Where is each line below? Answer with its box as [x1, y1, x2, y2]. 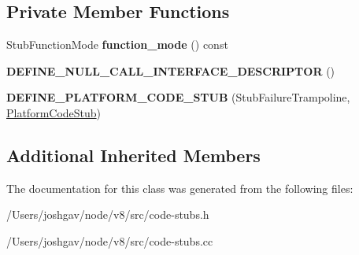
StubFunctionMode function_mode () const [6, 36, 228, 53]
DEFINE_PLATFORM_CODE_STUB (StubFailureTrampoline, [6, 89, 350, 105]
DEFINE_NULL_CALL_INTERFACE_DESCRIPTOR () [6, 62, 335, 79]
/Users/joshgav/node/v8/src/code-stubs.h [6, 206, 209, 223]
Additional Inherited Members [6, 142, 261, 167]
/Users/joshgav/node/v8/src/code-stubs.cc [6, 232, 213, 249]
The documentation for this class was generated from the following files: [6, 179, 353, 196]
